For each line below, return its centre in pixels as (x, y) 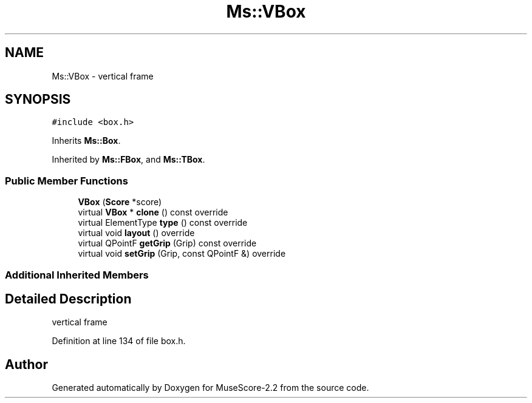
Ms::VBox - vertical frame (103, 76)
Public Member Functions (66, 181)
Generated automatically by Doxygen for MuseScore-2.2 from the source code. (210, 388)
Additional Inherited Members (77, 275)
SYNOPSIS (38, 100)
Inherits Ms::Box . (86, 141)
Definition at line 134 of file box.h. (119, 341)
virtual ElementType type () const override (163, 223)
